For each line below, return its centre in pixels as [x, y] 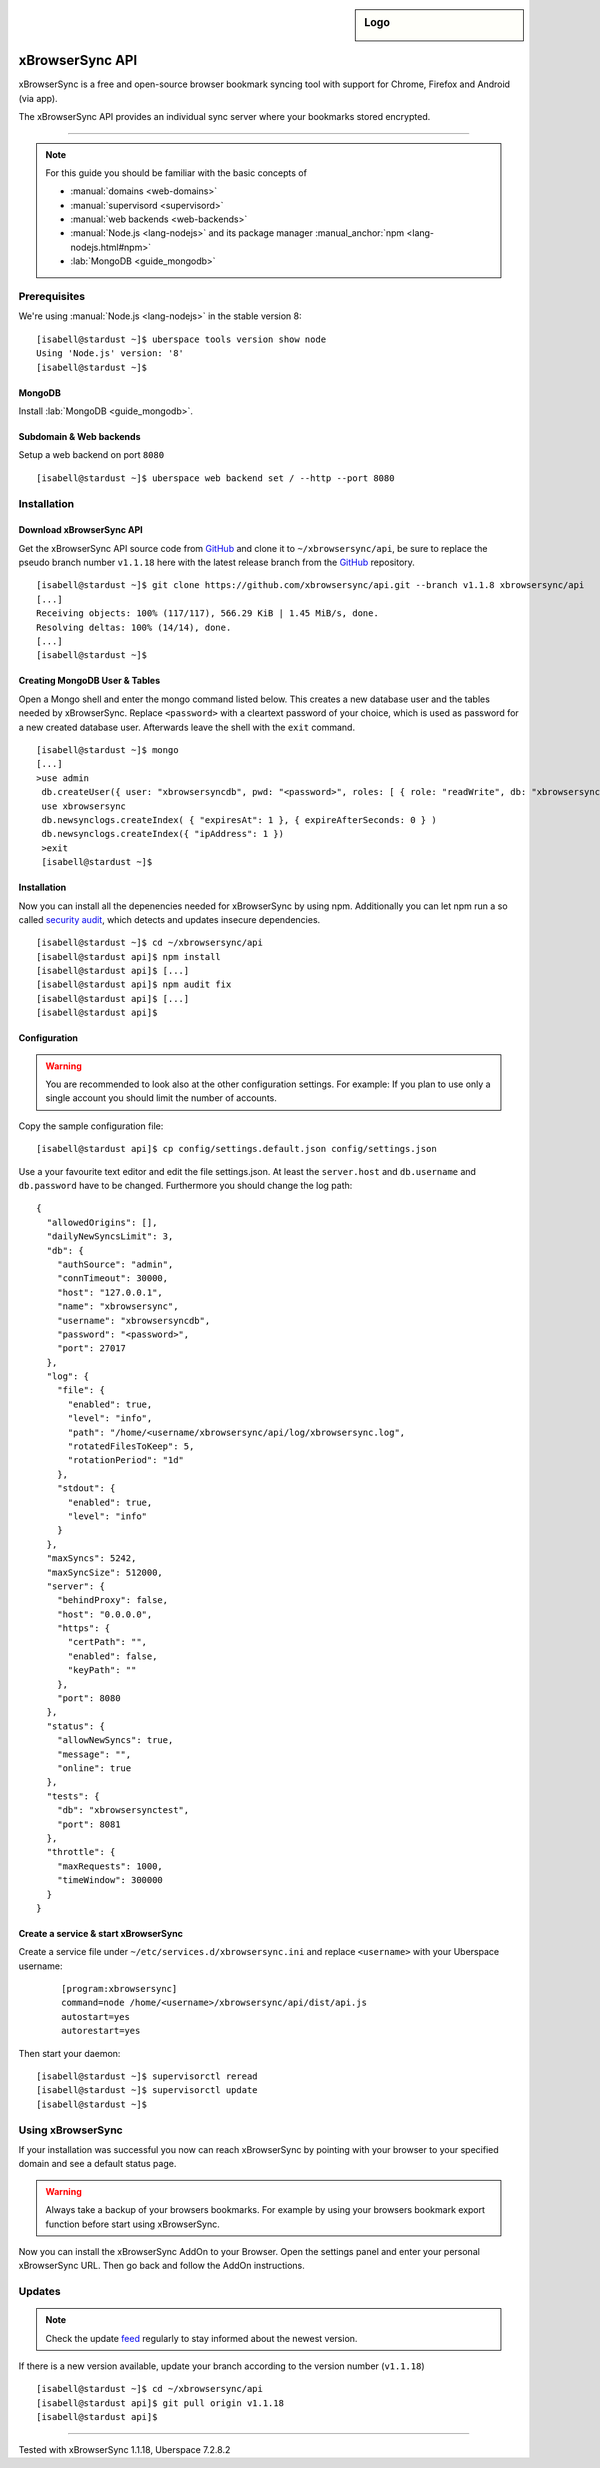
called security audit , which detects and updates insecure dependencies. [169, 919]
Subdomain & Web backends [79, 436]
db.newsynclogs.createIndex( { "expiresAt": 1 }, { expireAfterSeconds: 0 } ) [239, 819]
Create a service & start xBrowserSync [101, 1933]
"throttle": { [81, 1852]
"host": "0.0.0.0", [104, 1614]
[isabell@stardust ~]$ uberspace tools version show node [181, 339]
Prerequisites [51, 297]
